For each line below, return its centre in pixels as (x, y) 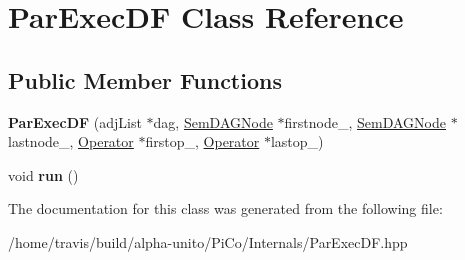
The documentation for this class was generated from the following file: (225, 208)
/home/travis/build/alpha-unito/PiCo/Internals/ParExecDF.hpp (208, 241)
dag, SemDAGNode (213, 121)
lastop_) (297, 141)
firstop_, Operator (202, 141)
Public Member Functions (145, 79)
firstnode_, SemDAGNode (365, 121)
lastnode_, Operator (71, 141)
